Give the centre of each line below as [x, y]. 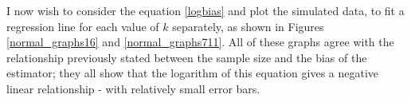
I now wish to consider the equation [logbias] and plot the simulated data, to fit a [205, 10]
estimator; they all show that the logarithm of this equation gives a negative [193, 73]
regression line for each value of [83, 26]
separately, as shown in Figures [248, 26]
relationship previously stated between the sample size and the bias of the [187, 57]
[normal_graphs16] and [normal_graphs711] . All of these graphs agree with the [200, 42]
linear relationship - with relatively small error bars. [133, 88]
